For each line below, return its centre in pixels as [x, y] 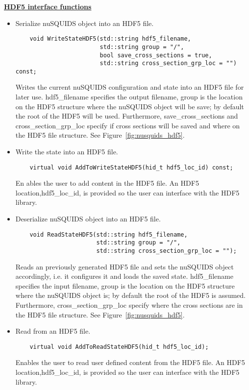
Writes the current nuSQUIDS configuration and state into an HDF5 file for [130, 87]
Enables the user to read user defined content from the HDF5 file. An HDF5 [130, 362]
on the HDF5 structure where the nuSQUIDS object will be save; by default [130, 106]
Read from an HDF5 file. [53, 331]
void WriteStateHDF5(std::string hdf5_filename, [110, 39]
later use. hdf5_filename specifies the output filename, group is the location [129, 97]
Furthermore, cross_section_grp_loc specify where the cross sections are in [129, 305]
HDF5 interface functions [48, 6]
